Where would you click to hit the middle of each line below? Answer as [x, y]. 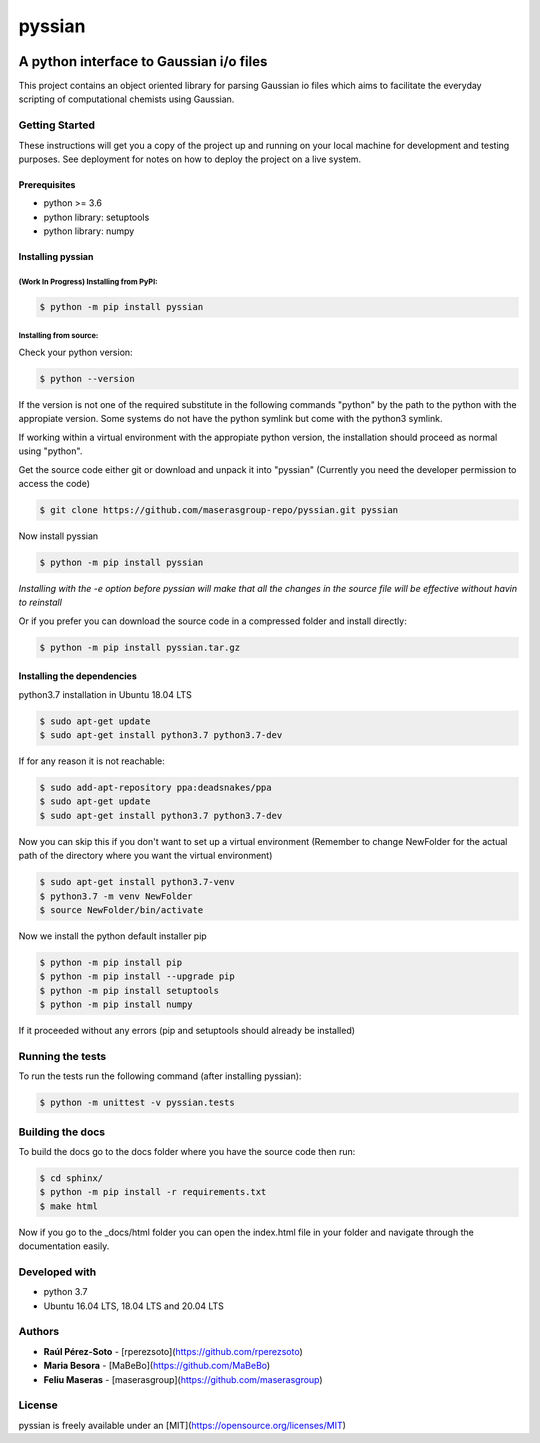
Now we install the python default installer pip [112, 936]
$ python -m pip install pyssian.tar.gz [139, 647]
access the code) [54, 484]
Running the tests [62, 1056]
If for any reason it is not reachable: [91, 761]
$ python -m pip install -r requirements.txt [153, 1192]
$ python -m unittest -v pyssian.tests [137, 1103]
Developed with [57, 1272]
